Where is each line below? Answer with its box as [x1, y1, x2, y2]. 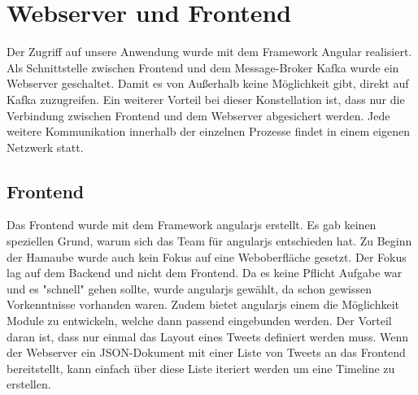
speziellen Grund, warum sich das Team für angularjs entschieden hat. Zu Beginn [7, 232, 412, 250]
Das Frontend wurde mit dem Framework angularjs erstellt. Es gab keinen [7, 216, 377, 233]
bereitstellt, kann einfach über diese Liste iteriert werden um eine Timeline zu [7, 359, 395, 376]
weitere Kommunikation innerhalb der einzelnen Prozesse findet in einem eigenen [7, 123, 410, 140]
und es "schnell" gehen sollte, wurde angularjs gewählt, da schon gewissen [7, 280, 372, 297]
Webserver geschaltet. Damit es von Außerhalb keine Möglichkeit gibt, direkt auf [7, 75, 409, 92]
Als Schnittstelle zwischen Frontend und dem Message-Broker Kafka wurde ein [7, 59, 399, 76]
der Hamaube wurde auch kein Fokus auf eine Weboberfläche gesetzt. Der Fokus [7, 248, 407, 265]
